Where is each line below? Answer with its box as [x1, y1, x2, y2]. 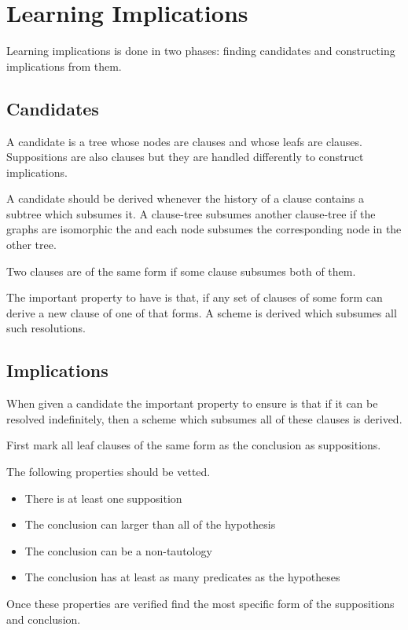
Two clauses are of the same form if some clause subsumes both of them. [6, 262, 356, 279]
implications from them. [6, 57, 122, 74]
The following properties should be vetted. [6, 463, 211, 480]
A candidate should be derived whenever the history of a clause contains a [6, 190, 365, 207]
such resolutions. [6, 320, 86, 336]
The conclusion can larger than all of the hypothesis [24, 516, 276, 533]
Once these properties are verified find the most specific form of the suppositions [6, 595, 395, 611]
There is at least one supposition [24, 489, 182, 506]
